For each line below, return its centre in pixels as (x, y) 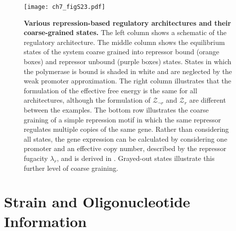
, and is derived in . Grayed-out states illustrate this (136, 158)
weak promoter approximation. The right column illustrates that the (128, 81)
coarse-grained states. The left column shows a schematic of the (125, 32)
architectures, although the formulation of (87, 100)
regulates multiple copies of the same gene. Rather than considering (126, 129)
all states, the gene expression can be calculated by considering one (126, 138)
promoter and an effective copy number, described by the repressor (125, 148)
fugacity (36, 158)
